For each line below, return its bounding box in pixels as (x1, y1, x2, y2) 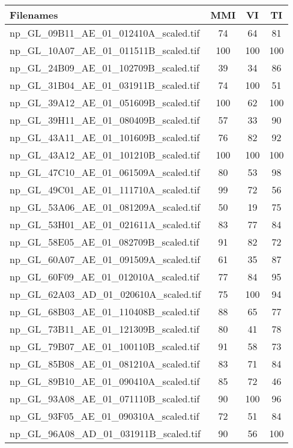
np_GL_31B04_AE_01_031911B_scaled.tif (10, 78, 199, 92)
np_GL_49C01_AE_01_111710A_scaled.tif (10, 183, 200, 196)
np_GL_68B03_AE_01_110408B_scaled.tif (10, 304, 199, 318)
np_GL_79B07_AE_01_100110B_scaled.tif (10, 339, 199, 353)
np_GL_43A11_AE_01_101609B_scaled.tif (10, 130, 200, 144)
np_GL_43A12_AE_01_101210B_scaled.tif (10, 148, 200, 162)
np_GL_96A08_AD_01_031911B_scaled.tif (10, 426, 201, 440)
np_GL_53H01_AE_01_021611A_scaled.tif (10, 217, 201, 231)
